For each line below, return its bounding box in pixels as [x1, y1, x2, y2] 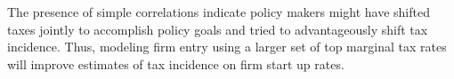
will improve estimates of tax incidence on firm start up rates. [7, 54, 345, 73]
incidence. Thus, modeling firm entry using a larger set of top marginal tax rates [7, 37, 447, 56]
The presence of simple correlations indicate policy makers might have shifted [7, 3, 430, 20]
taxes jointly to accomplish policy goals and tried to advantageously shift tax [7, 20, 428, 38]
